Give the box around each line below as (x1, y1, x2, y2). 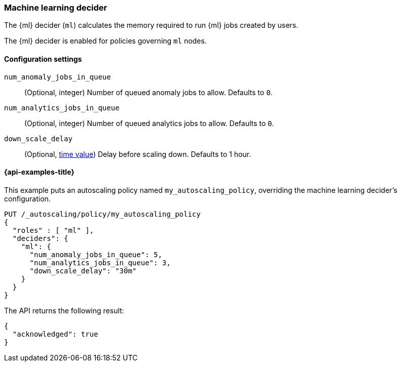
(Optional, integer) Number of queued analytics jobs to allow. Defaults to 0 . (24, 118, 274, 128)
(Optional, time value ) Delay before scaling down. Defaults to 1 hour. (24, 149, 251, 158)
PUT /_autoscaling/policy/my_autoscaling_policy (4, 210, 201, 218)
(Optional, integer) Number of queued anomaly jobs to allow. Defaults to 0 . (24, 88, 273, 97)
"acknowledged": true (12, 330, 98, 338)
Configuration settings (4, 54, 82, 63)
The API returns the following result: (4, 306, 124, 315)
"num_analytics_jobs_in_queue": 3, (29, 258, 171, 267)
